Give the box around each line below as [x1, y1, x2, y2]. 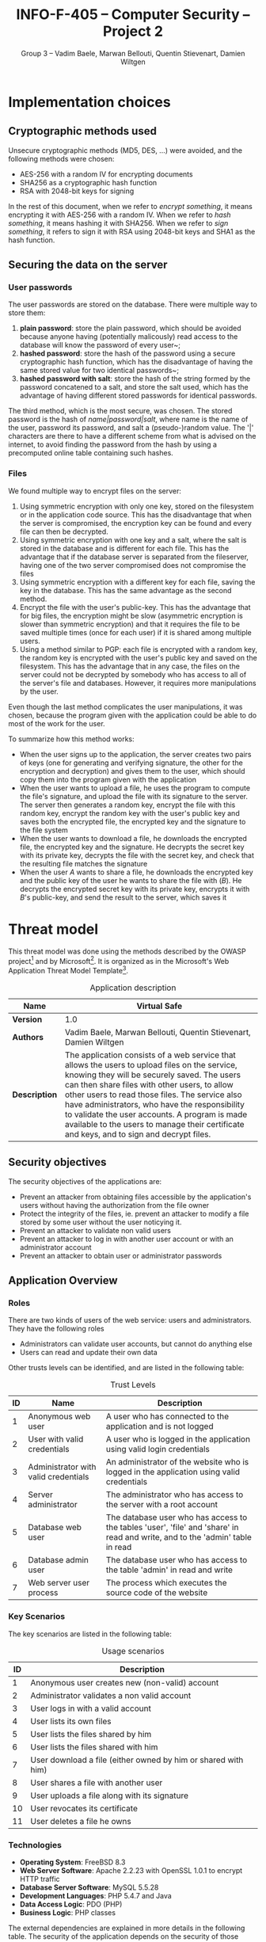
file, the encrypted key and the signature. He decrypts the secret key [19, 842, 245, 851]
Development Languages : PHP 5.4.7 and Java [19, 1891, 172, 1901]
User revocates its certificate [30, 1803, 139, 1814]
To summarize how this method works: [8, 734, 135, 744]
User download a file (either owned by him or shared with [30, 1754, 244, 1765]
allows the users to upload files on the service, [64, 1059, 237, 1070]
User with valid [28, 1434, 84, 1445]
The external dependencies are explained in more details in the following [8, 1923, 245, 1933]
